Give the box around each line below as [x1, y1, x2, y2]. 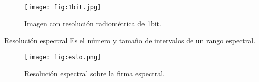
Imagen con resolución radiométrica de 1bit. [24, 18, 161, 29]
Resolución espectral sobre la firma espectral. [24, 68, 165, 78]
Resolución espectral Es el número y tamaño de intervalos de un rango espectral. [4, 35, 256, 46]
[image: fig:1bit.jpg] [24, 4, 101, 11]
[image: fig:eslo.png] [24, 53, 101, 61]
